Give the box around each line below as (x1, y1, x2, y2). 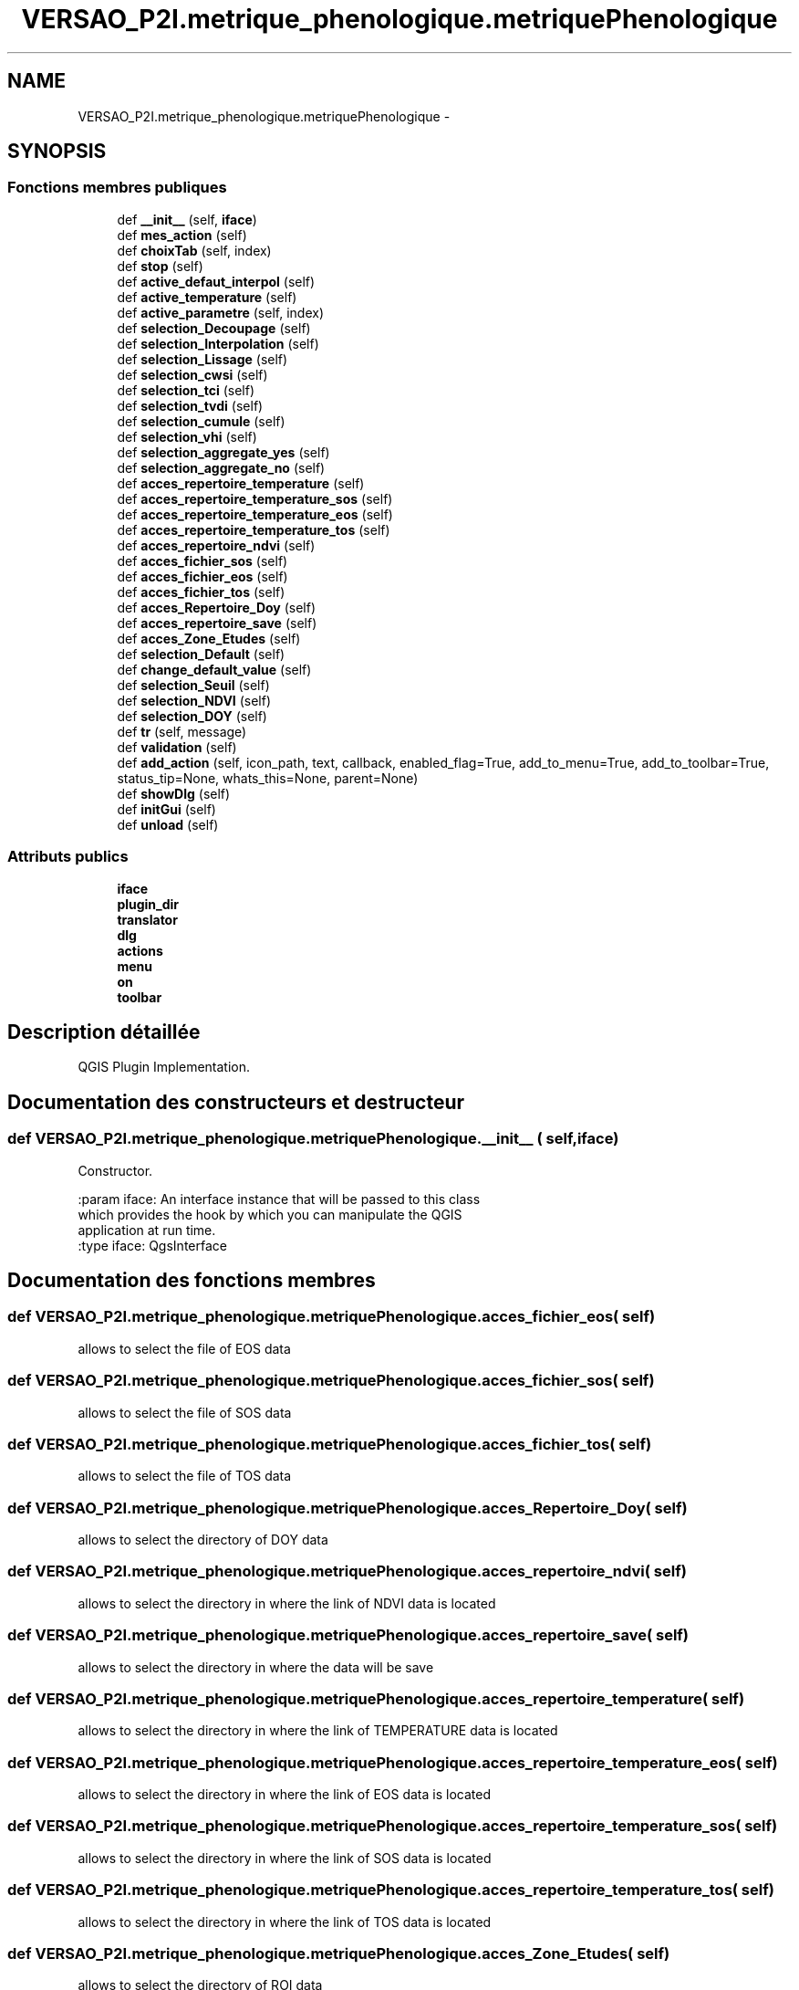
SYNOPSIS (7, 140, 107, 163)
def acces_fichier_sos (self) (117, 552, 288, 569)
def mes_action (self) (117, 226, 247, 243)
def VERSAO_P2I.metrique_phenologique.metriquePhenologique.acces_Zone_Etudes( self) (7, 1943, 670, 1963)
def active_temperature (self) (117, 288, 297, 305)
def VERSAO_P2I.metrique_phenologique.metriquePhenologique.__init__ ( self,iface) (7, 1129, 619, 1148)
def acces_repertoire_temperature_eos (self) (117, 506, 393, 522)
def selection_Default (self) (117, 645, 285, 662)
